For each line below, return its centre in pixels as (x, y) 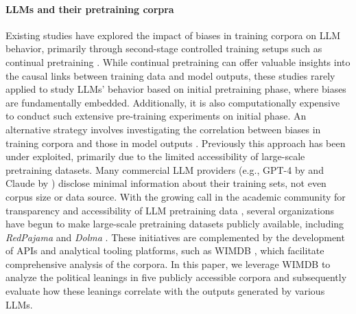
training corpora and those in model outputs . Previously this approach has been (176, 143)
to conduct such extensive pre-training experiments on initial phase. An (156, 116)
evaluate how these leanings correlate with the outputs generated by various (165, 291)
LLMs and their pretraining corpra (90, 9)
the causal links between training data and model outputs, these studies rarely (170, 75)
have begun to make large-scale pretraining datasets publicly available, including (175, 224)
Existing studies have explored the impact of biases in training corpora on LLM (173, 35)
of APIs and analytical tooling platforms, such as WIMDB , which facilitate (165, 250)
